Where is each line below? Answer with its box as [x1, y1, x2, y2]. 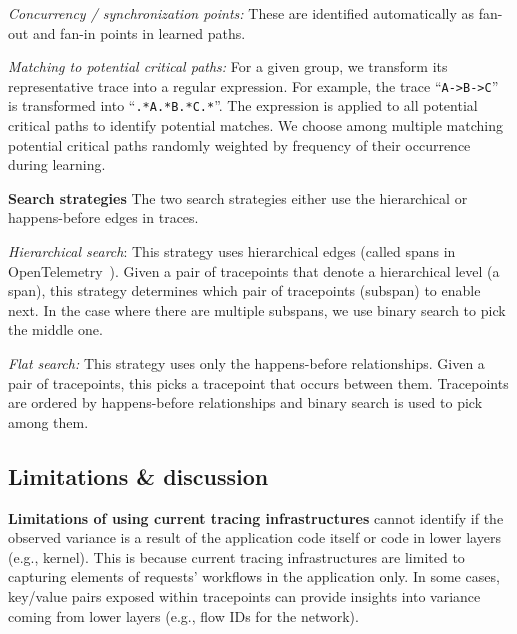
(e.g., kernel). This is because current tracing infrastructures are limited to [8, 546, 465, 567]
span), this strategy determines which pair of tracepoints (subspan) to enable [8, 280, 481, 301]
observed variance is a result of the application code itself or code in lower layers [8, 527, 501, 548]
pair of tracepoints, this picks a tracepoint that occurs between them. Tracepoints [8, 372, 509, 393]
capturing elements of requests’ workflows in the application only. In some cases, [8, 566, 500, 587]
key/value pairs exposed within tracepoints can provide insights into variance [8, 585, 481, 606]
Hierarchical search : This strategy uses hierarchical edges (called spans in [8, 241, 456, 262]
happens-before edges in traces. [8, 207, 199, 228]
